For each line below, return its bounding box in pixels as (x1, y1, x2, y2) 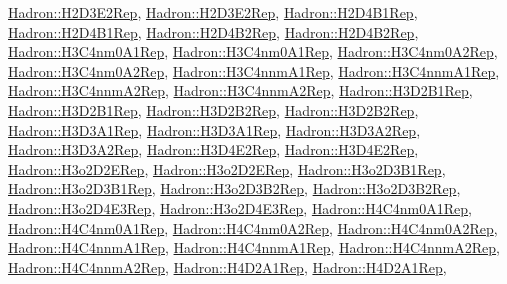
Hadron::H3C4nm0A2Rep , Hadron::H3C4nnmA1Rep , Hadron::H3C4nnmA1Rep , (8, 60, 500, 81)
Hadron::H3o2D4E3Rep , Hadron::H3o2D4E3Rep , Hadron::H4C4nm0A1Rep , (8, 197, 472, 218)
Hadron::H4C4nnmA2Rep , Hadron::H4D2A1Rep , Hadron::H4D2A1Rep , (8, 256, 447, 277)
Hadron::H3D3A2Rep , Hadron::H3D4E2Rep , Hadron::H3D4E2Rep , (8, 139, 419, 160)
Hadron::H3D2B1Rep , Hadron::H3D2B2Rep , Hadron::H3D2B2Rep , (8, 99, 419, 120)
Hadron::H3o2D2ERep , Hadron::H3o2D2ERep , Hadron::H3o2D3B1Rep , (8, 158, 446, 179)
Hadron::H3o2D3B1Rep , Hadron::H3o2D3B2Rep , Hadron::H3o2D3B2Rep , (8, 178, 461, 199)
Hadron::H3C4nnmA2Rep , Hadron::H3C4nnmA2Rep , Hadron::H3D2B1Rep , (8, 80, 473, 101)
